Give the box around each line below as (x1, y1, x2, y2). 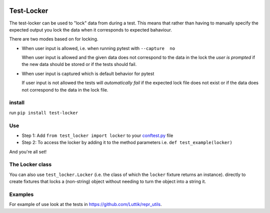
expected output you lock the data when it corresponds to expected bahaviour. (9, 26, 172, 32)
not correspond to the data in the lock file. (21, 86, 108, 92)
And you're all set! (9, 148, 47, 154)
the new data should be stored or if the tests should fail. (21, 61, 137, 67)
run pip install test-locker (9, 109, 78, 115)
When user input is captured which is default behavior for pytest (21, 70, 154, 76)
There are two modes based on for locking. (9, 36, 98, 42)
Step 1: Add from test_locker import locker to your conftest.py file (21, 132, 173, 138)
